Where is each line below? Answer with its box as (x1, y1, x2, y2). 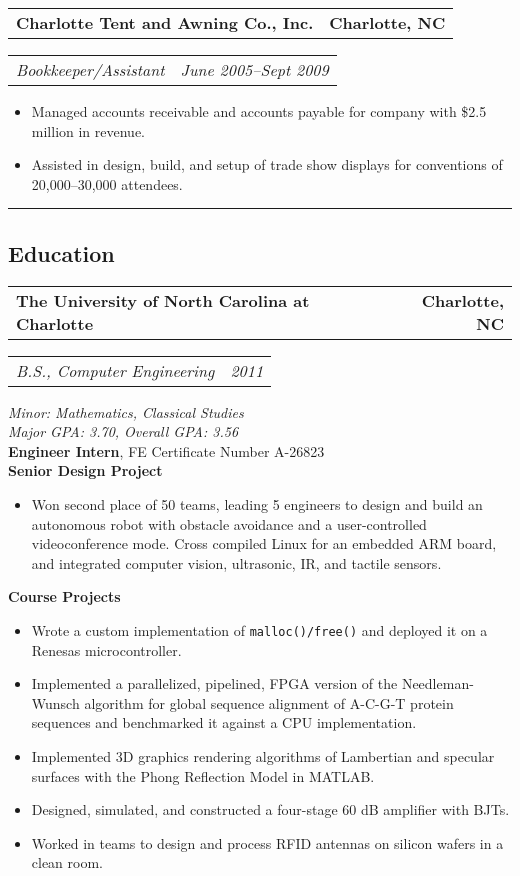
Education (8, 237, 115, 268)
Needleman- (401, 673, 474, 694)
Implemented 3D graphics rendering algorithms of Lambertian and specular (31, 745, 495, 766)
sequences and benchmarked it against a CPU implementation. (31, 712, 417, 733)
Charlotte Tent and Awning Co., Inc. (16, 11, 314, 34)
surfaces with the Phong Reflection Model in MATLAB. (31, 765, 375, 786)
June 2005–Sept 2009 (180, 58, 329, 81)
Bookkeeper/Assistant (16, 58, 165, 81)
